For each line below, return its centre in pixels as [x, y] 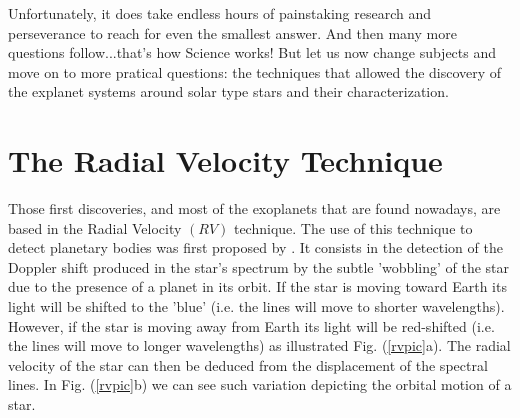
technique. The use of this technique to [353, 227]
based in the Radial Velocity [95, 227]
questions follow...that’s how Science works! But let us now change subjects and [252, 52]
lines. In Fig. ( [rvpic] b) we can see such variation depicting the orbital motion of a [260, 384]
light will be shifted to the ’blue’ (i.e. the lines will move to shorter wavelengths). [256, 306]
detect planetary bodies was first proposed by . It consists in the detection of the [255, 247]
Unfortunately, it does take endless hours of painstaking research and [219, 13]
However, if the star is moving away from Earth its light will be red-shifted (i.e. [251, 325]
